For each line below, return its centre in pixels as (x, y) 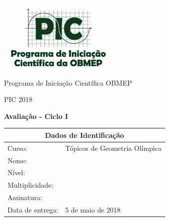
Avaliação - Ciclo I (36, 116)
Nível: (16, 172)
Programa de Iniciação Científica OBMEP (68, 82)
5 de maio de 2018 (93, 209)
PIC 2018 (18, 99)
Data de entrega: (33, 209)
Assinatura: (25, 197)
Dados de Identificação (84, 135)
